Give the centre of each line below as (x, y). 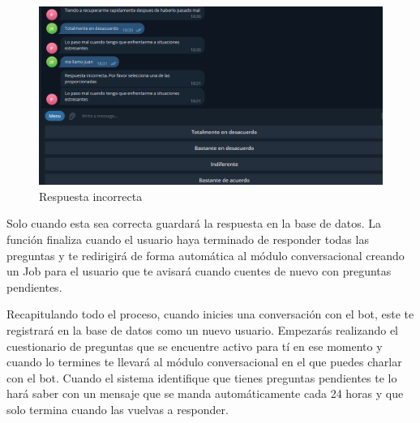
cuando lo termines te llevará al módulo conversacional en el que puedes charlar (204, 362)
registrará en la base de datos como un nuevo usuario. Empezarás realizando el (203, 330)
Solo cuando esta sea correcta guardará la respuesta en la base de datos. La (194, 223)
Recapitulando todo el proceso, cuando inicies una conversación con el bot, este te (210, 314)
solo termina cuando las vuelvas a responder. (118, 409)
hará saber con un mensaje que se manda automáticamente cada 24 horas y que (205, 393)
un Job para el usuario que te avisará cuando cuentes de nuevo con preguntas (199, 271)
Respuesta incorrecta (91, 196)
